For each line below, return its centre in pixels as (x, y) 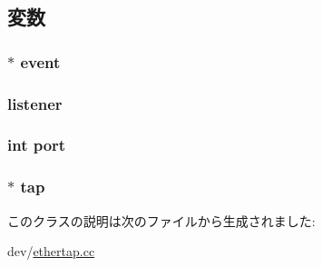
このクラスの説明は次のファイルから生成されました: (161, 220)
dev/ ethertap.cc (51, 251)
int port (37, 145)
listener (35, 103)
